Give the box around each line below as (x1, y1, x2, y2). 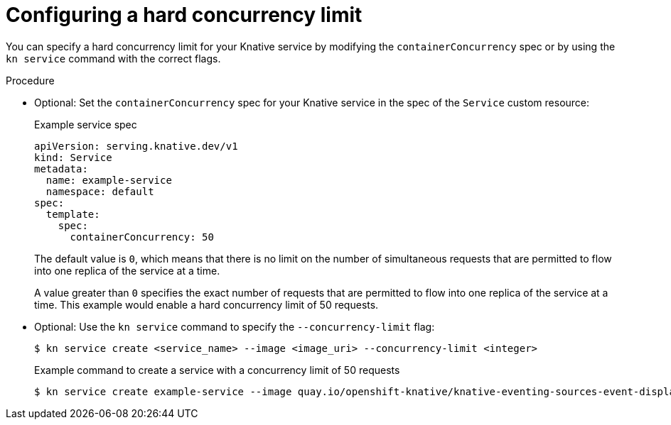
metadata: (34, 162, 88, 175)
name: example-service (45, 174, 172, 186)
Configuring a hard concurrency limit (6, 3, 363, 27)
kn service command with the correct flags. (6, 52, 221, 65)
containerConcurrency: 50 (70, 231, 214, 243)
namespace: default (45, 185, 154, 197)
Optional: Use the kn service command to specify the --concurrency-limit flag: (34, 320, 435, 333)
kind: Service (34, 151, 112, 163)
